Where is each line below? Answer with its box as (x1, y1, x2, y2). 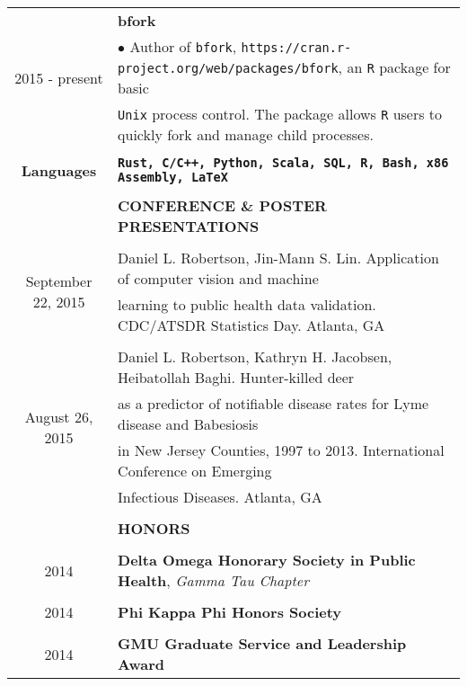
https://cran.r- (241, 40, 352, 55)
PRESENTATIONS (118, 216, 260, 236)
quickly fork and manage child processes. (118, 124, 374, 145)
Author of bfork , (129, 36, 237, 57)
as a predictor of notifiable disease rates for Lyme (118, 393, 429, 414)
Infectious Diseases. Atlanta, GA (118, 486, 322, 507)
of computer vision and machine (118, 268, 319, 289)
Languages (21, 159, 97, 181)
